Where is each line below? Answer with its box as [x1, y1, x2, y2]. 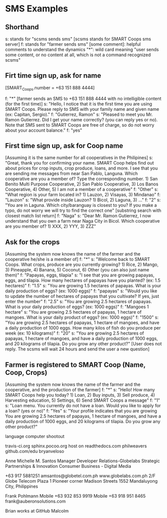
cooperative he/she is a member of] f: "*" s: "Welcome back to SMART [5, 257, 151, 262]
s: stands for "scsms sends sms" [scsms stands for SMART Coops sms [5, 36, 152, 42]
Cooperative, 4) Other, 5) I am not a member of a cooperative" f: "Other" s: [5, 186, 158, 192]
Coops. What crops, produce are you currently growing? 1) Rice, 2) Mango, [5, 261, 159, 267]
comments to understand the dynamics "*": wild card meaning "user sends [5, 47, 159, 52]
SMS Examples [5, 3, 68, 14]
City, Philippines [5, 483, 38, 490]
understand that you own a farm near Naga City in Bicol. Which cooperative [5, 218, 160, 224]
